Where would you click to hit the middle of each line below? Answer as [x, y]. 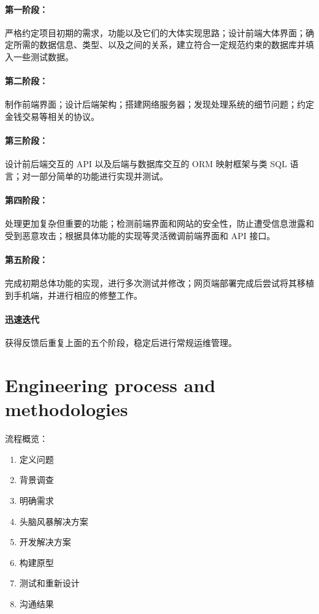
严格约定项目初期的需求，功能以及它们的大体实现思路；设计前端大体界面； [155, 32]
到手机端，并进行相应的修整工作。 [74, 295]
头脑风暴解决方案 [54, 521]
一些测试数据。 [43, 56]
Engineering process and [110, 385]
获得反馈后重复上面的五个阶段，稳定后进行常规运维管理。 [121, 343]
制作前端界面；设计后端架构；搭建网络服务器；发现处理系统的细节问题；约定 [159, 104]
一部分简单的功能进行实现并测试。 [99, 175]
